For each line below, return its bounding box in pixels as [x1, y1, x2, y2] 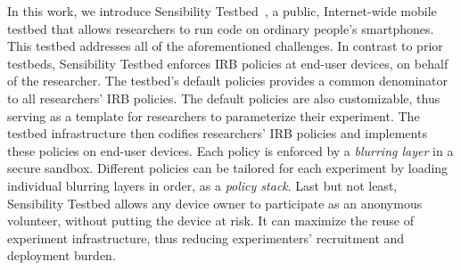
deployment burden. [7, 246, 116, 265]
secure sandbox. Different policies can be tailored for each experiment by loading [7, 159, 449, 177]
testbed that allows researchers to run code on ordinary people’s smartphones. [7, 19, 434, 37]
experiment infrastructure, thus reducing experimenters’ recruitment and [7, 228, 405, 247]
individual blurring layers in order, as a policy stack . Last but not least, [7, 176, 398, 194]
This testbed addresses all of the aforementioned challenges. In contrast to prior [7, 37, 443, 55]
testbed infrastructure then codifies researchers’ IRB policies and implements [7, 124, 427, 143]
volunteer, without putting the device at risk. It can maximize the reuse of [7, 211, 415, 230]
